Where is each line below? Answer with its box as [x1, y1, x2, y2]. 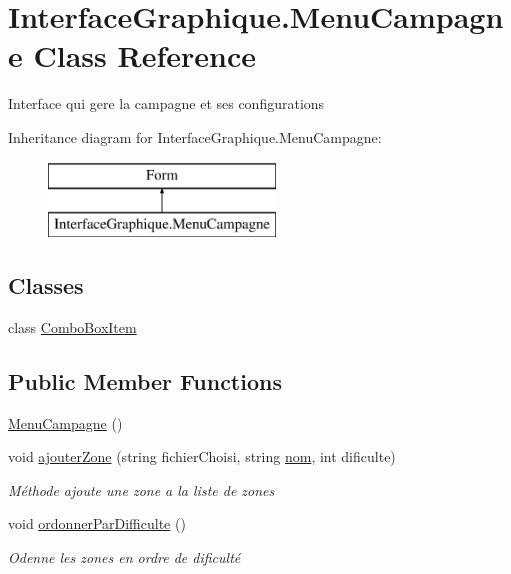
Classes [8, 270, 84, 301]
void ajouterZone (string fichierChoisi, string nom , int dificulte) [8, 446, 396, 467]
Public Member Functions [8, 365, 282, 396]
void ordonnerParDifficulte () [8, 513, 186, 534]
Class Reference [33, 35, 256, 76]
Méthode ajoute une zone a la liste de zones [8, 479, 275, 500]
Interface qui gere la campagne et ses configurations [8, 93, 325, 114]
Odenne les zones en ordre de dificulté [8, 547, 241, 568]
